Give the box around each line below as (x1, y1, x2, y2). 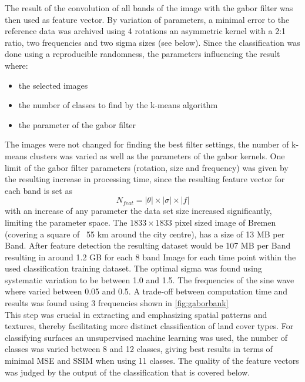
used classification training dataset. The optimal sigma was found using (5, 262, 262, 274)
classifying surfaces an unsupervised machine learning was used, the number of (5, 331, 288, 343)
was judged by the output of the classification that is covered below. (5, 366, 250, 378)
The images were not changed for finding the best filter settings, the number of (5, 138, 289, 150)
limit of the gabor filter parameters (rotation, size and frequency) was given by (5, 161, 289, 173)
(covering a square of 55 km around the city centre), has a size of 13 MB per (5, 227, 285, 240)
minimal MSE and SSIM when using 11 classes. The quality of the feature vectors (5, 354, 299, 367)
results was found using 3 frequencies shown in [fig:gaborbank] (5, 297, 229, 309)
